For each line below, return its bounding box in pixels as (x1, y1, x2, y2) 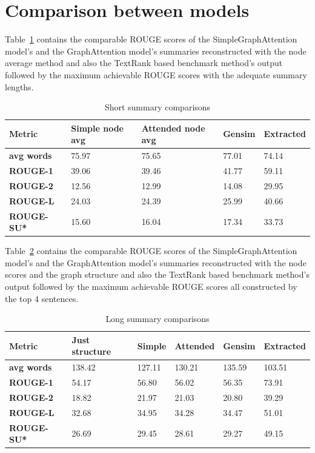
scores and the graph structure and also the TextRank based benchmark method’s (5, 268, 310, 281)
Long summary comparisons (105, 312, 210, 325)
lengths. (5, 80, 34, 93)
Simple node (71, 121, 124, 134)
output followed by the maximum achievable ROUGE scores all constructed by (5, 280, 297, 292)
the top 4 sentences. (5, 292, 79, 304)
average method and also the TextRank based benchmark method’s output (5, 56, 283, 69)
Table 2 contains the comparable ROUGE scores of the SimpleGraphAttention (5, 244, 297, 257)
